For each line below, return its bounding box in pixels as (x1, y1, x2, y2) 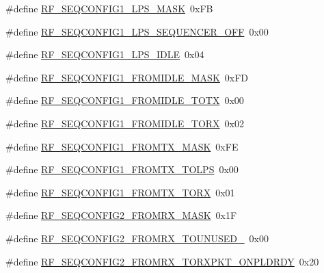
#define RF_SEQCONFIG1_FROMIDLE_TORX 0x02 (5, 116, 244, 130)
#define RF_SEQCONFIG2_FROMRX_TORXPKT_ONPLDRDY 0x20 (5, 254, 319, 268)
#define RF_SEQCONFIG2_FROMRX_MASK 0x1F (5, 208, 237, 222)
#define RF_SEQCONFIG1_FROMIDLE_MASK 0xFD (5, 70, 249, 84)
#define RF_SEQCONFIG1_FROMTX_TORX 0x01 (5, 185, 235, 199)
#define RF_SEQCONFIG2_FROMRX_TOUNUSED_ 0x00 (5, 231, 269, 245)
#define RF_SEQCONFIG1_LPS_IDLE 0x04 (5, 47, 204, 62)
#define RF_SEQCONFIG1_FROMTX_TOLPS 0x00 (5, 162, 239, 177)
